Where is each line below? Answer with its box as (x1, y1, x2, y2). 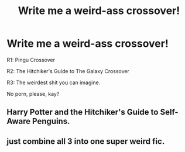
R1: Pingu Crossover (6, 56, 55, 63)
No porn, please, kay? (6, 90, 60, 97)
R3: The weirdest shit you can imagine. (6, 79, 101, 86)
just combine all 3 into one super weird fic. (6, 136, 165, 146)
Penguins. (32, 116, 70, 126)
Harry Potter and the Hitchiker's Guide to (6, 107, 159, 118)
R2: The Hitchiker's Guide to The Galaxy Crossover (6, 67, 129, 74)
